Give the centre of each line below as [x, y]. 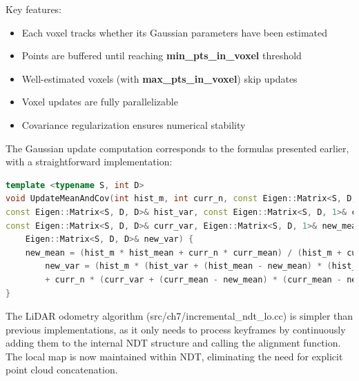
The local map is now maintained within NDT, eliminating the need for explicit [174, 356]
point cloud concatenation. [62, 370]
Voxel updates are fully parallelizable [100, 102]
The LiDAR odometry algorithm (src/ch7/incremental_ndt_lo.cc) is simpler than [179, 316]
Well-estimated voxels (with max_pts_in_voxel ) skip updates [159, 78]
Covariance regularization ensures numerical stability [134, 124]
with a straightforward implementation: [89, 162]
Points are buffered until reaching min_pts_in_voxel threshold [162, 55]
